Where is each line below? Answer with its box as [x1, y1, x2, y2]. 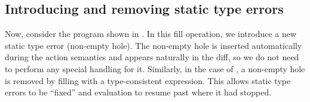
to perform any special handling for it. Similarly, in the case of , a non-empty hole [5, 62, 305, 75]
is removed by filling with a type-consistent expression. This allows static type [5, 74, 291, 86]
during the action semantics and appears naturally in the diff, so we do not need [5, 51, 299, 63]
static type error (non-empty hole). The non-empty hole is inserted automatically [5, 39, 302, 51]
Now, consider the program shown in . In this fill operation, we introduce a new [5, 27, 297, 40]
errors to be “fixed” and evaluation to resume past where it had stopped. [5, 86, 272, 98]
